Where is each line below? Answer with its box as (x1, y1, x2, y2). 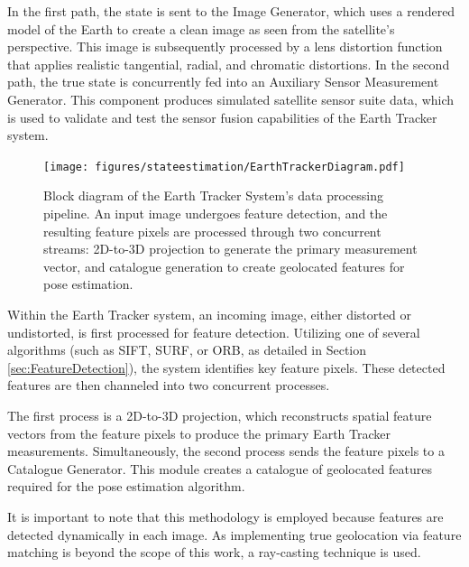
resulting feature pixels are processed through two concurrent (43, 221, 382, 240)
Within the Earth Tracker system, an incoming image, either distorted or (7, 304, 411, 323)
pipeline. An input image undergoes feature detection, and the (43, 204, 388, 222)
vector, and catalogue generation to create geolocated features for (43, 256, 405, 275)
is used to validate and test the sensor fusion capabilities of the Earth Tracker (7, 107, 437, 126)
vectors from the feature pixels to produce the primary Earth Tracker (7, 423, 391, 442)
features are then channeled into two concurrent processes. (7, 376, 330, 395)
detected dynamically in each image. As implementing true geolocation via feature (7, 525, 462, 544)
